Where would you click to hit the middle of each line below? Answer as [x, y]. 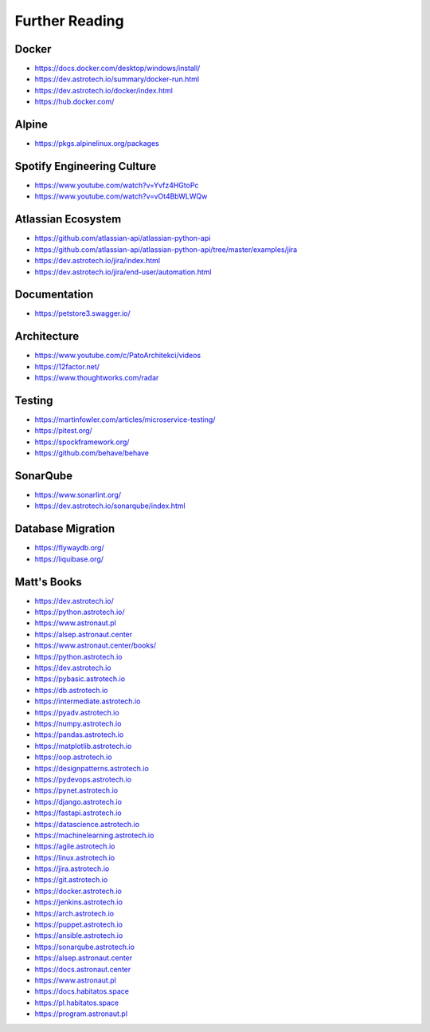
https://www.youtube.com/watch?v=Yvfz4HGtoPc [117, 185]
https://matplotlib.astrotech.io [83, 746]
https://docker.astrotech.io [78, 891]
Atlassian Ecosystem [68, 219]
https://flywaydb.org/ [69, 548]
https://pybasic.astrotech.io [80, 679]
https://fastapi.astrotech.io [78, 813]
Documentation [54, 295]
